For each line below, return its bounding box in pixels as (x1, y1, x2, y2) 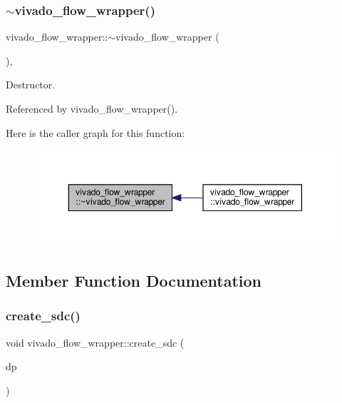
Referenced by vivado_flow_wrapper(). (6, 101, 178, 116)
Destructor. (6, 77, 56, 92)
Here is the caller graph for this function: (6, 125, 185, 140)
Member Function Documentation (6, 269, 262, 291)
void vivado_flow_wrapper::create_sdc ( (6, 335, 185, 350)
